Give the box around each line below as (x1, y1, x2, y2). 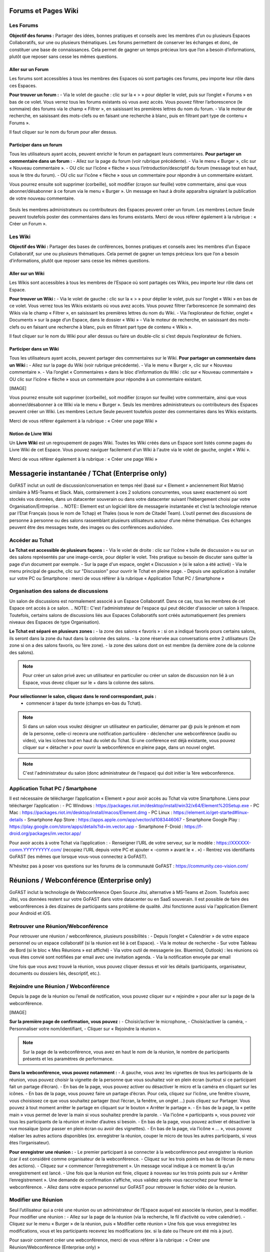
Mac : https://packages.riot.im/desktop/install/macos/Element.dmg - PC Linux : (9, 809, 172, 816)
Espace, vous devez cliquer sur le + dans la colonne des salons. (22, 679, 155, 686)
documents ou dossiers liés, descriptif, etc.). (9, 971, 101, 977)
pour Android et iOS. (9, 910, 52, 916)
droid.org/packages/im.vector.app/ (9, 830, 81, 836)
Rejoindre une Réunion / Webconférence (9, 983, 110, 990)
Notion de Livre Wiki (9, 431, 52, 437)
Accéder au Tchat (9, 536, 53, 543)
